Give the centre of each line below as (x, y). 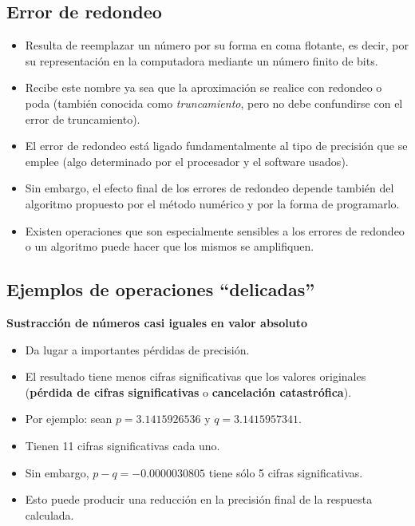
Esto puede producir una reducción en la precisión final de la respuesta (199, 499)
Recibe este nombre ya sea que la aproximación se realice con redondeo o (204, 87)
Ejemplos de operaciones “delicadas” (161, 289)
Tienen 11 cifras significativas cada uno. (123, 445)
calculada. (49, 514)
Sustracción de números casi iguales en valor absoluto (157, 322)
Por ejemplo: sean (69, 419)
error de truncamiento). (83, 119)
